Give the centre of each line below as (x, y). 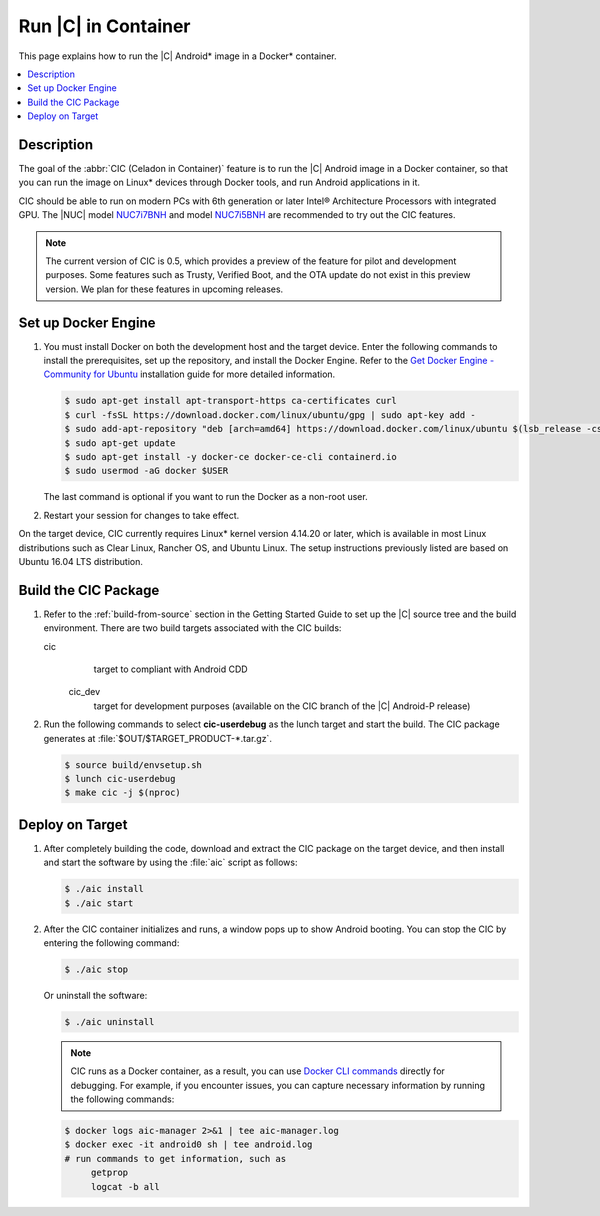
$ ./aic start (99, 903)
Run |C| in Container (104, 26)
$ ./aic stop (96, 969)
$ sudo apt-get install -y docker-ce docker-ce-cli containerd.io (230, 456)
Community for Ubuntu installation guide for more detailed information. (189, 374)
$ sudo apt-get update (120, 443)
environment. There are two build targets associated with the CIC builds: (192, 628)
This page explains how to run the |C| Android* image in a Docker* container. (177, 56)
